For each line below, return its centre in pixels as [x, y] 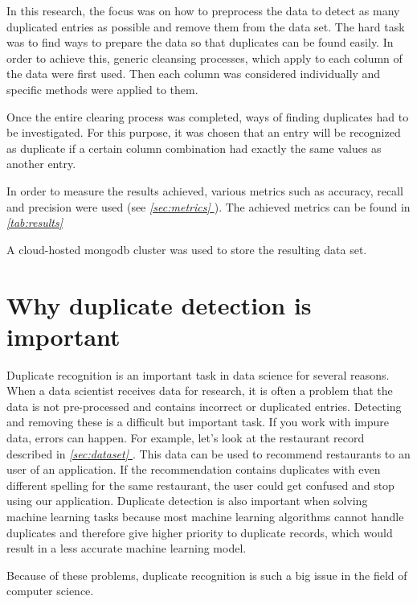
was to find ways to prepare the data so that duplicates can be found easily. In [200, 42]
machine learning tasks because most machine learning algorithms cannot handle [205, 516]
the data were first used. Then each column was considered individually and [194, 74]
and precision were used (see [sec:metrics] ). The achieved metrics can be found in [208, 206]
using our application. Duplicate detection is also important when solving [187, 501]
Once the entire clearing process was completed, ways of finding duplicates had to [208, 116]
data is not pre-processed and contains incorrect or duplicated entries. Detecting [204, 406]
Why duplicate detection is [159, 304]
